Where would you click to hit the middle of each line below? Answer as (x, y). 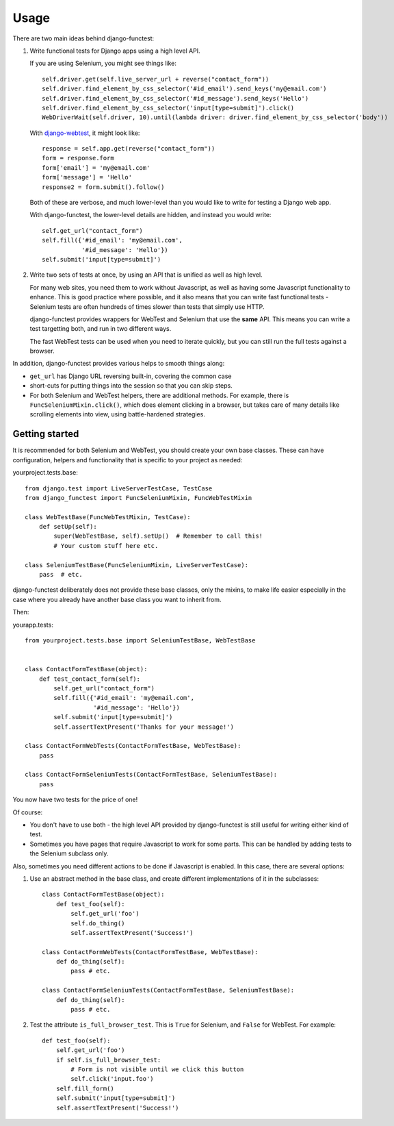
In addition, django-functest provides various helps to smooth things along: (119, 364)
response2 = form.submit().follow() (103, 187)
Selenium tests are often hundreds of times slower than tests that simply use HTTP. (147, 306)
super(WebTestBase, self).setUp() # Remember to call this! (158, 536)
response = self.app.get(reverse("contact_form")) (129, 149)
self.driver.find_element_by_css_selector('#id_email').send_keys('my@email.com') (184, 89)
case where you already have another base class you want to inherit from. (117, 599)
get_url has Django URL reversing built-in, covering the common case (131, 376)
